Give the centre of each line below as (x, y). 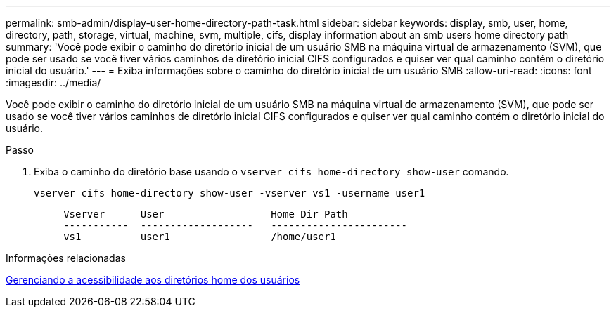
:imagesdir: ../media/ (53, 82)
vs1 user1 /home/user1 (200, 237)
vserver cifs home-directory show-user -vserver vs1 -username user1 (230, 193)
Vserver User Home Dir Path (206, 214)
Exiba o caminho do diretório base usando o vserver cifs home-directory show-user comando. (271, 172)
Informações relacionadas (66, 258)
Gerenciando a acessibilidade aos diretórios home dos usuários (153, 280)
